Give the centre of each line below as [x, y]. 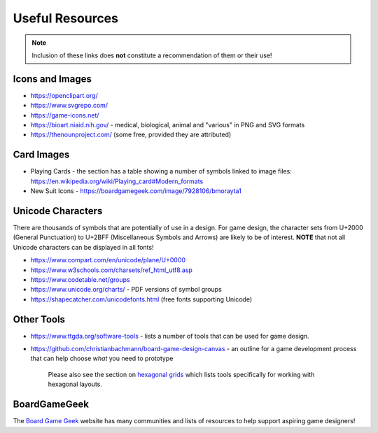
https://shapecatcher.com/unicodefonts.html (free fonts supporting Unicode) [141, 299]
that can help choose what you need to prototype [102, 359]
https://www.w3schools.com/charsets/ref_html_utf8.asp [111, 270]
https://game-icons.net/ [65, 115]
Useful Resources [66, 18]
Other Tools [39, 319]
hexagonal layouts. [75, 384]
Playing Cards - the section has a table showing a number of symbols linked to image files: [161, 171]
